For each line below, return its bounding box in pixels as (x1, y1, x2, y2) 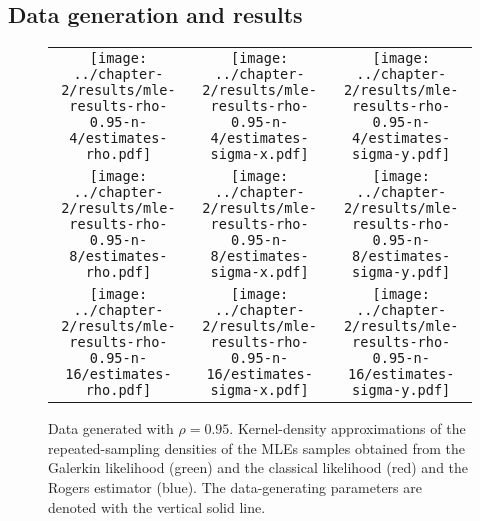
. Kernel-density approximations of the (229, 418, 466, 439)
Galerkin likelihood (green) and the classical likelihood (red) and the (48, 457, 469, 478)
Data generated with (48, 418, 174, 439)
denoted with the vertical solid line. (48, 496, 266, 517)
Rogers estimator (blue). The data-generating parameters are (48, 476, 422, 497)
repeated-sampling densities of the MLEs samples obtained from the (48, 437, 466, 458)
